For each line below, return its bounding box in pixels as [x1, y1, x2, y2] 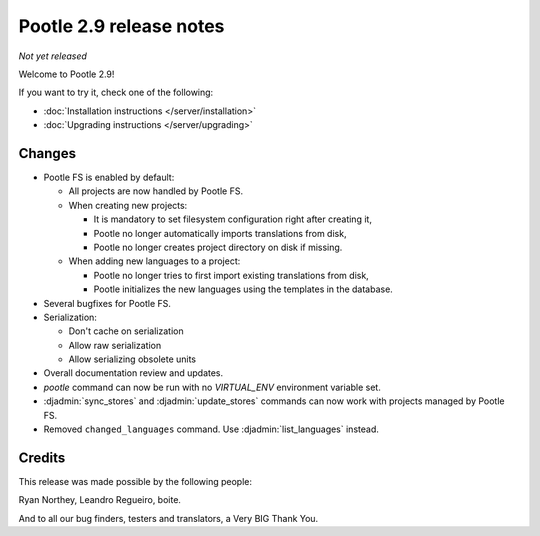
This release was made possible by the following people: [18, 475, 252, 487]
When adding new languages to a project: [68, 255, 241, 267]
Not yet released [18, 50, 87, 62]
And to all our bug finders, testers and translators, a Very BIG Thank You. [18, 512, 319, 524]
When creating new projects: [68, 199, 188, 211]
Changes [18, 145, 77, 162]
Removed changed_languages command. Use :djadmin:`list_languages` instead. [43, 423, 379, 435]
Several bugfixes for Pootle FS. [43, 297, 172, 309]
